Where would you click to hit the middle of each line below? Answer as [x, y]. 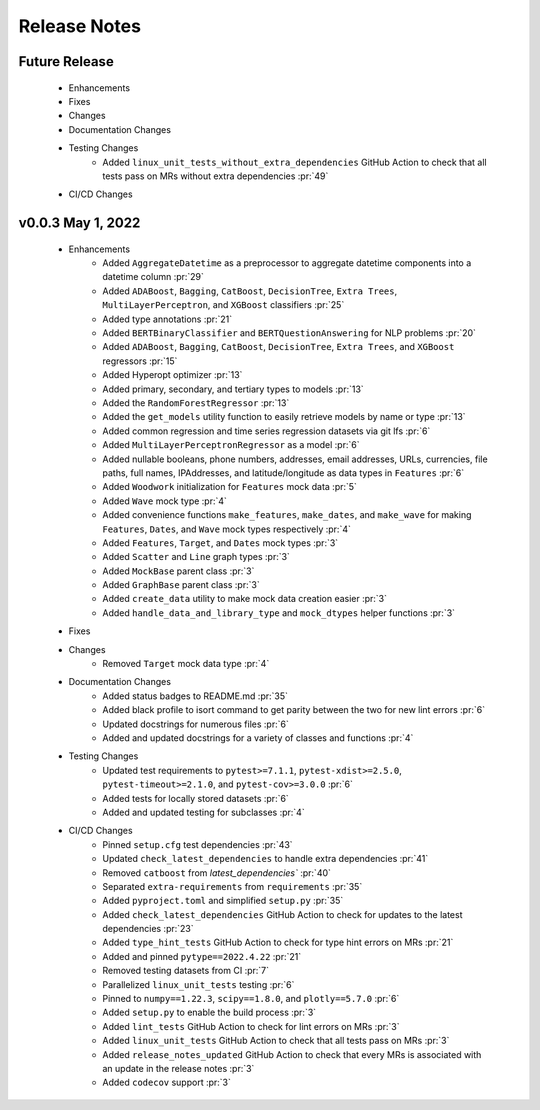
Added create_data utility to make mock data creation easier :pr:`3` [245, 599]
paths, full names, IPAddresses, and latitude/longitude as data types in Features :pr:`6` [283, 472]
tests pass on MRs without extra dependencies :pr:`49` [215, 176]
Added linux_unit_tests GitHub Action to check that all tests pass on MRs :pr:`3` [276, 1041]
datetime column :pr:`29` [153, 277]
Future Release [66, 61]
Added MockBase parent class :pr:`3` [178, 571]
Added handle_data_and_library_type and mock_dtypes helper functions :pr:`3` [278, 612]
